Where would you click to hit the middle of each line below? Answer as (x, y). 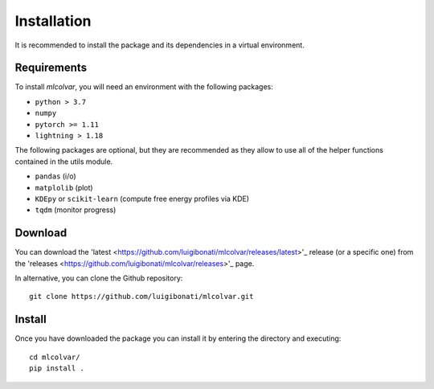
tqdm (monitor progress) (76, 210)
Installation (53, 21)
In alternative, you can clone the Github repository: (99, 278)
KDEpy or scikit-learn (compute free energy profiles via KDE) (142, 199)
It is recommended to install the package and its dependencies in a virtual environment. (160, 45)
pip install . (57, 369)
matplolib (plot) (64, 187)
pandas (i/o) (55, 176)
